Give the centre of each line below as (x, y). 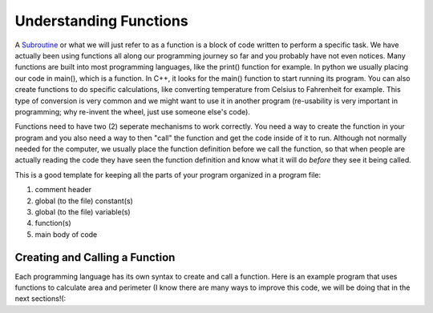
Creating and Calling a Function (95, 257)
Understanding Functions (101, 21)
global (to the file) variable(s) (83, 212)
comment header (63, 190)
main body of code (66, 234)
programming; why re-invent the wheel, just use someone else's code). (132, 111)
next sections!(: (40, 299)
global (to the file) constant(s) (84, 201)
